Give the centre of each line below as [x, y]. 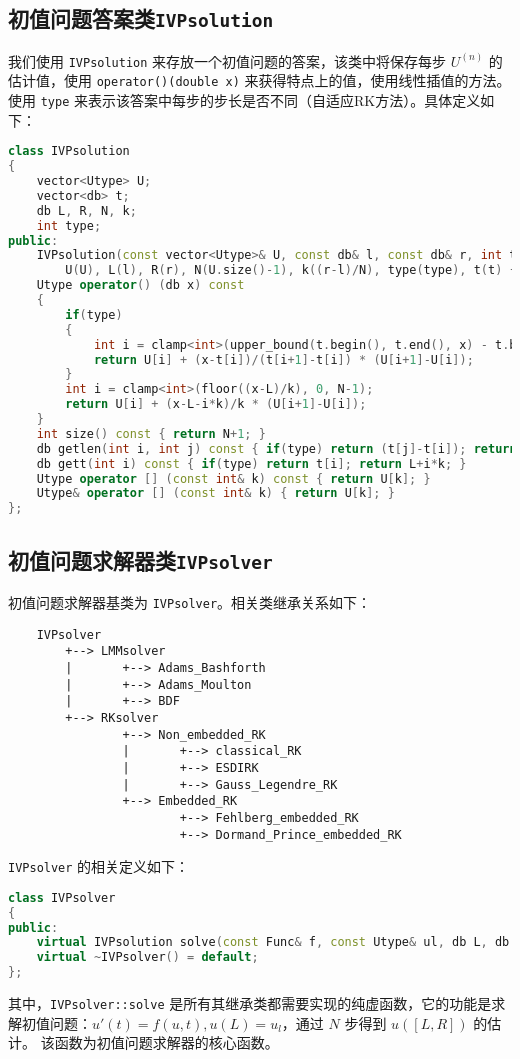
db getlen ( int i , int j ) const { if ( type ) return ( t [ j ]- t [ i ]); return [276, 448]
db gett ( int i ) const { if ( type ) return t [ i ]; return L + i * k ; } [251, 463]
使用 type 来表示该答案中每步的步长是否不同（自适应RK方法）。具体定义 [244, 100]
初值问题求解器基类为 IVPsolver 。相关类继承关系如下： [190, 602]
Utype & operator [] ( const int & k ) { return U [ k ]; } [215, 493]
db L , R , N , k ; [86, 210]
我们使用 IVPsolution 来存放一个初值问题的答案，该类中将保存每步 [227, 60]
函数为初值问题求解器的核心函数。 [166, 1042]
